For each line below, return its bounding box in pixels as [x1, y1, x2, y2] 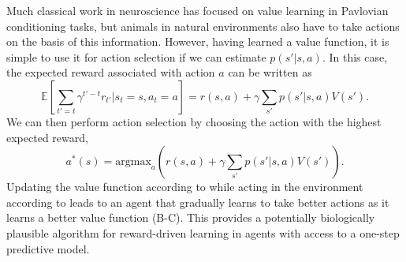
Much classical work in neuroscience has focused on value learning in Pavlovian [6, 2, 389, 18]
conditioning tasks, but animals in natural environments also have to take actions [6, 17, 400, 34]
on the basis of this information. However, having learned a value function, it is [6, 33, 389, 50]
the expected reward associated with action [6, 64, 215, 80]
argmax [115, 156, 151, 168]
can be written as [228, 64, 312, 80]
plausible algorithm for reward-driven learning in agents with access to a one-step [6, 224, 400, 241]
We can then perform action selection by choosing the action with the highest [6, 113, 382, 129]
